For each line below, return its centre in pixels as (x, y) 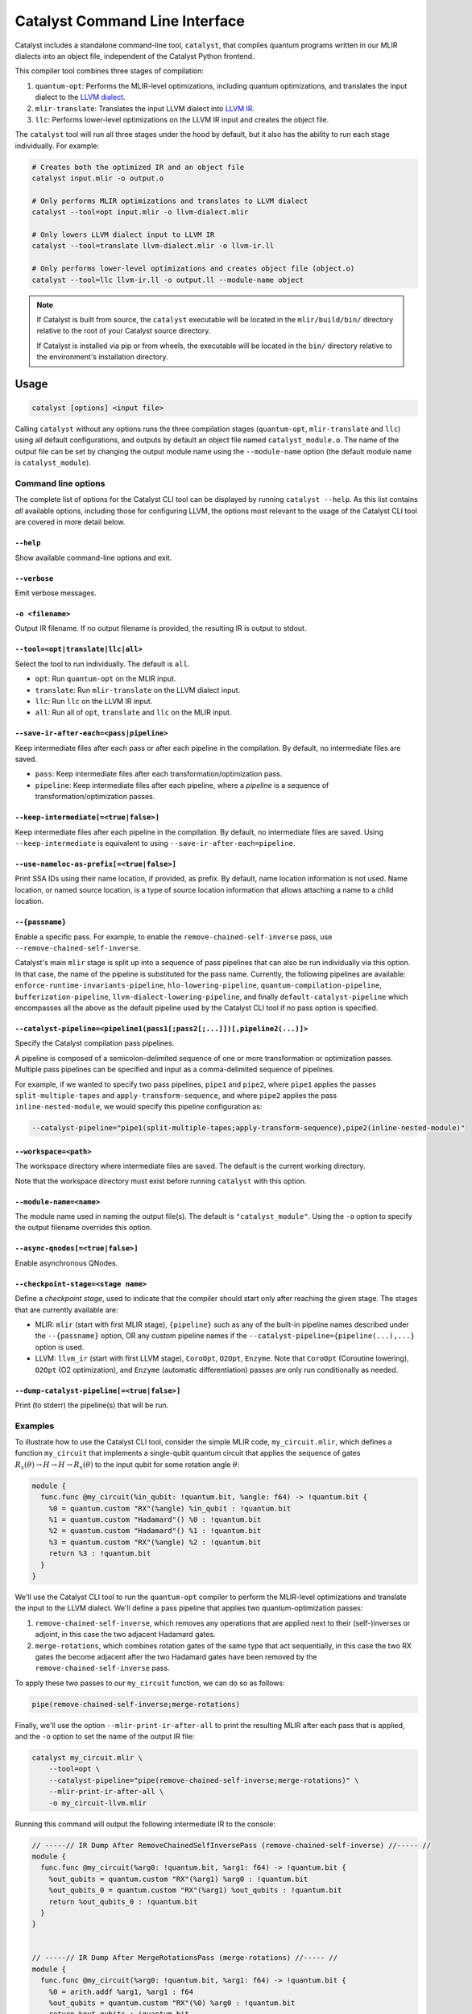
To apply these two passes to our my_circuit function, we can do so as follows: (150, 1683)
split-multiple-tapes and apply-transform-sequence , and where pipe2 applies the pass (176, 1095)
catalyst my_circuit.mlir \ (87, 1758)
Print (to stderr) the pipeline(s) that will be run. (92, 1405)
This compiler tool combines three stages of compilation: (110, 71)
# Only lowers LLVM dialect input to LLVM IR (123, 235)
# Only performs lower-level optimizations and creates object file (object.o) (193, 269)
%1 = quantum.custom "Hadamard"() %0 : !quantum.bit (155, 1520)
